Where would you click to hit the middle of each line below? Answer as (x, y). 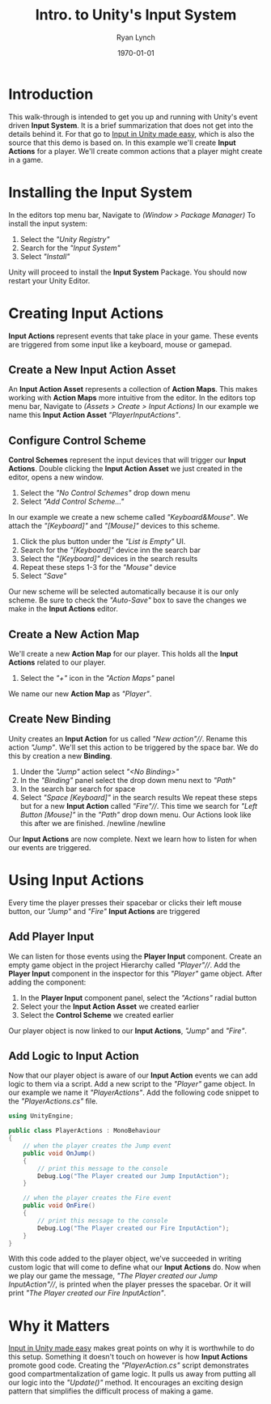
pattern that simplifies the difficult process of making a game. (111, 1391)
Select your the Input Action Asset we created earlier (110, 1006)
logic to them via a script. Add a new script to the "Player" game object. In (132, 1084)
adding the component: (47, 982)
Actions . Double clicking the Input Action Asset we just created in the (125, 469)
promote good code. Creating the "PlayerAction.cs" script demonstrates (129, 1365)
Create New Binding (60, 719)
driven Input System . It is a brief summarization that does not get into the (131, 125)
